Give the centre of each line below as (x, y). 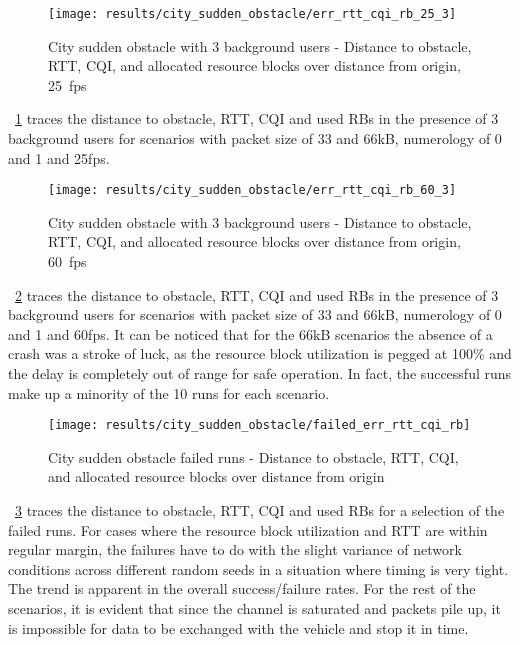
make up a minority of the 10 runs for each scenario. (169, 392)
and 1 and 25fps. (59, 157)
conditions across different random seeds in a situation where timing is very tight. (258, 568)
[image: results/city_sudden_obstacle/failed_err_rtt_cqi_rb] (259, 425)
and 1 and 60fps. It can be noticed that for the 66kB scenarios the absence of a (250, 333)
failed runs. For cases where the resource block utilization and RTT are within (248, 529)
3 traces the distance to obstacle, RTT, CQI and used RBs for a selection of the (260, 510)
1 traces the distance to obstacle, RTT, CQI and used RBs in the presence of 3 (257, 118)
